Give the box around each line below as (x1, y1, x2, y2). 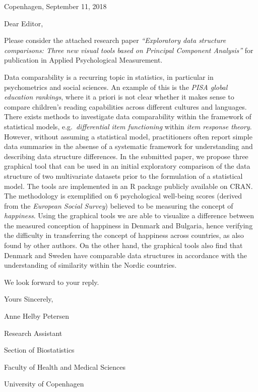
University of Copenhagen (4, 378, 84, 389)
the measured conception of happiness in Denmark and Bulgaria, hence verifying (4, 220, 253, 230)
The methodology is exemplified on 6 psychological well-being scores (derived (4, 190, 242, 201)
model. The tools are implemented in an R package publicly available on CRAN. (4, 180, 253, 191)
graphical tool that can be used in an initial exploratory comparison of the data (4, 161, 250, 171)
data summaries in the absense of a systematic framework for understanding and (4, 141, 253, 152)
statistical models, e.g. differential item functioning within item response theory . (4, 121, 252, 131)
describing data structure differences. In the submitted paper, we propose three (4, 151, 248, 161)
